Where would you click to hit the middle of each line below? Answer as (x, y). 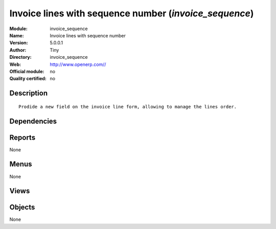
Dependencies (33, 121)
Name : (17, 35)
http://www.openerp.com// (78, 64)
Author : (18, 50)
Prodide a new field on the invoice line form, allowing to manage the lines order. (128, 107)
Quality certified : (28, 79)
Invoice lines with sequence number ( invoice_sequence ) (132, 13)
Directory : (20, 57)
